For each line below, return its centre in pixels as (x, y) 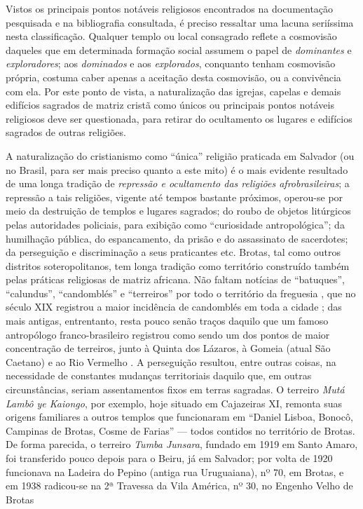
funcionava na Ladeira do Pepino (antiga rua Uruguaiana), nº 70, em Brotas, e (175, 471)
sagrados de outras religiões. (66, 132)
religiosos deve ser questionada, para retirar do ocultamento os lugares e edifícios (179, 118)
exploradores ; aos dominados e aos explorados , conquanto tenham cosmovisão (171, 63)
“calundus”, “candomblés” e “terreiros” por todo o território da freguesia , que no (181, 293)
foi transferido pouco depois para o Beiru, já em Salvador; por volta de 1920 (169, 458)
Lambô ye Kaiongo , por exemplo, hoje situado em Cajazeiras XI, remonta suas (174, 403)
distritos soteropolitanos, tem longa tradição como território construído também (178, 265)
